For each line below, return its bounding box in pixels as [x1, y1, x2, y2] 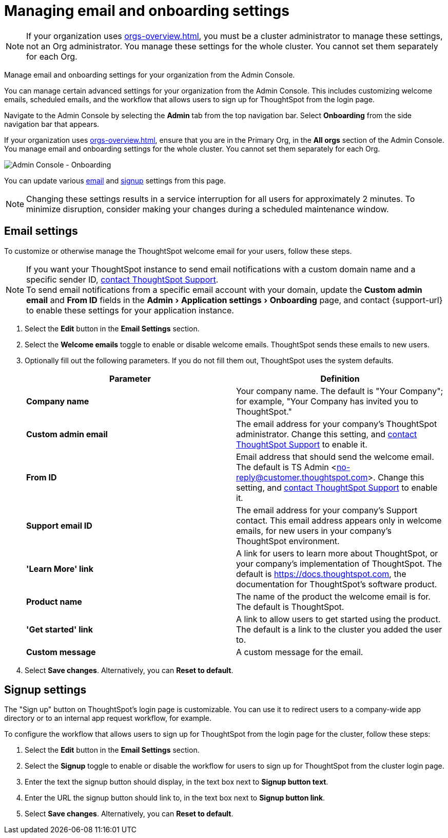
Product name [26, 596, 82, 607]
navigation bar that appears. [4, 119, 100, 128]
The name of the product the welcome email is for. [236, 591, 431, 602]
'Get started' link [26, 624, 93, 635]
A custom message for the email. [236, 646, 363, 657]
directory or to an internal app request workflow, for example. [4, 714, 212, 723]
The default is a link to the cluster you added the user [236, 624, 442, 635]
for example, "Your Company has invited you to [236, 396, 418, 406]
